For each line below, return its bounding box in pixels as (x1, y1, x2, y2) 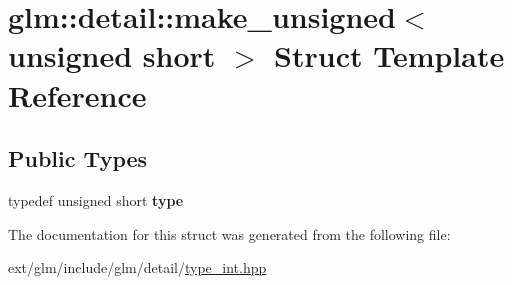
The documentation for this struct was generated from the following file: (8, 223, 451, 244)
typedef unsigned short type (8, 189, 184, 210)
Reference (8, 74, 147, 115)
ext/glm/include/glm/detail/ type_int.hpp (8, 257, 267, 278)
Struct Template (274, 35, 505, 76)
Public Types (8, 143, 148, 174)
